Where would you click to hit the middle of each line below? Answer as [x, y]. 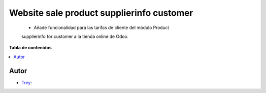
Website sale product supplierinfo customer [101, 13]
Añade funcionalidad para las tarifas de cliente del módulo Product [101, 28]
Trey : [27, 82]
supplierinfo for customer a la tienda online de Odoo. [75, 36]
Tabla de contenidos [30, 48]
